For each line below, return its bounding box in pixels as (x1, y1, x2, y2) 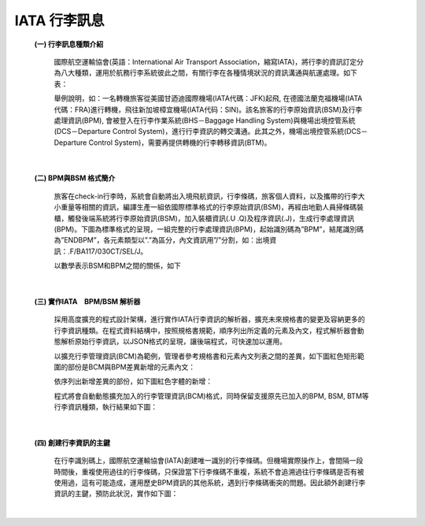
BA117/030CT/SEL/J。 (76, 246, 148, 256)
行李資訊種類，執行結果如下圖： (54, 402, 157, 412)
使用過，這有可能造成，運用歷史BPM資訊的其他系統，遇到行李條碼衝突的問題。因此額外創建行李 (54, 478, 366, 487)
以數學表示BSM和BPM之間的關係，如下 (54, 261, 181, 271)
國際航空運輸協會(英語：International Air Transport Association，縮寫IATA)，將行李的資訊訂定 (54, 57, 357, 66)
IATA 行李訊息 (14, 12, 105, 29)
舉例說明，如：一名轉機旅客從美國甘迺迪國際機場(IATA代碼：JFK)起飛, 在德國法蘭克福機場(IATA (54, 94, 363, 103)
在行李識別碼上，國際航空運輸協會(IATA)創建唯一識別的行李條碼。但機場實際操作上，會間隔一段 (54, 456, 364, 465)
